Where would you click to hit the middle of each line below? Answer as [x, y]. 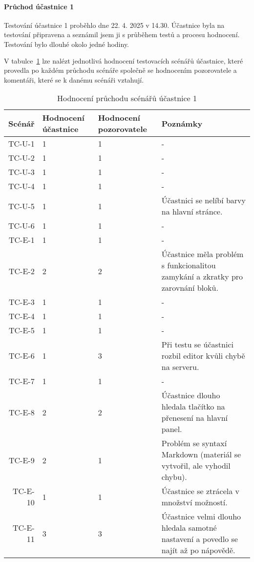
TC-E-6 [21, 356]
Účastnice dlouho [191, 395]
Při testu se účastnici [197, 345]
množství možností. [194, 502]
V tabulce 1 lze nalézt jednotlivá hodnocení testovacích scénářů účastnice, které [124, 60]
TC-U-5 [21, 206]
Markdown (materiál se [201, 454]
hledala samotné [189, 528]
